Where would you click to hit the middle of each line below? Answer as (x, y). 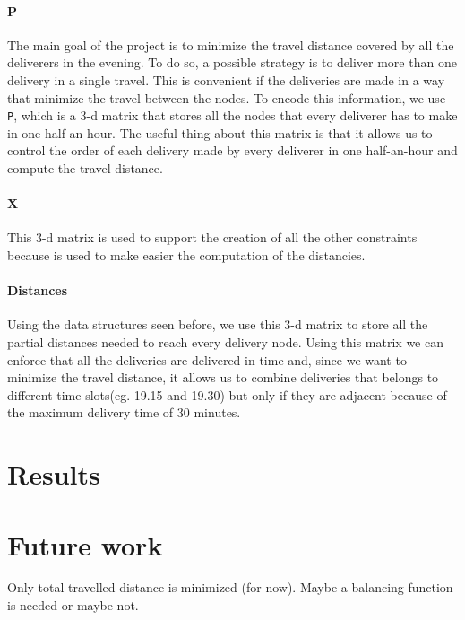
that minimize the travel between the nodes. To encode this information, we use (227, 97)
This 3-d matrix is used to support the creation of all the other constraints (212, 237)
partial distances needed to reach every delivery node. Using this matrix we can (225, 341)
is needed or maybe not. (73, 605)
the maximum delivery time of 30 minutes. (124, 412)
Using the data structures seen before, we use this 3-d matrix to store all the (218, 324)
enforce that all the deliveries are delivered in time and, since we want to (207, 359)
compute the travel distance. (85, 168)
